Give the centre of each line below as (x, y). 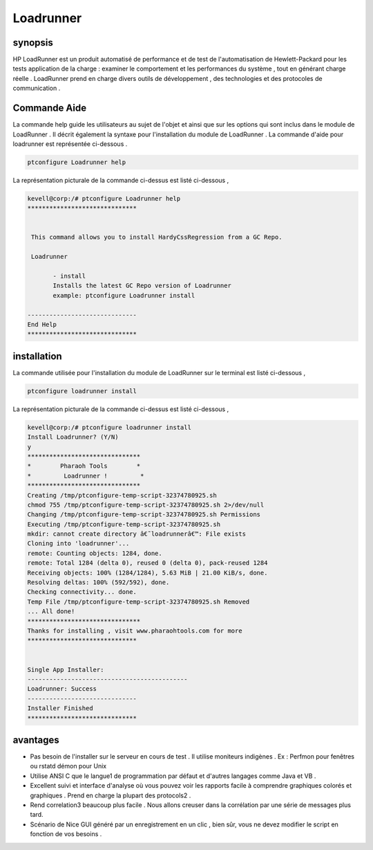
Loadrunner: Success (62, 689)
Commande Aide (49, 108)
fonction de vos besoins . (66, 834)
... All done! (51, 612)
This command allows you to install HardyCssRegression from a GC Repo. (157, 237)
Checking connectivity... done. (82, 592)
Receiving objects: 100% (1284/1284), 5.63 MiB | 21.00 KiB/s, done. (147, 572)
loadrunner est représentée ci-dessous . (70, 144)
